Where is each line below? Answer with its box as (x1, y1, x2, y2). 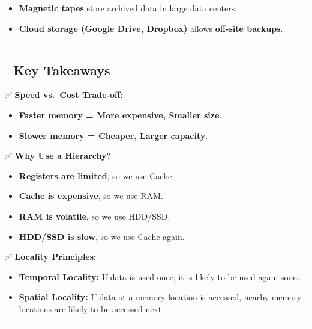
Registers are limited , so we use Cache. (19, 169, 175, 182)
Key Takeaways (13, 60, 110, 79)
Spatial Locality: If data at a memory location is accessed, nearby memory (19, 291, 302, 303)
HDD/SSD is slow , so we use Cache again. (19, 230, 185, 242)
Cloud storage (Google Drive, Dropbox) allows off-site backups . (19, 22, 283, 34)
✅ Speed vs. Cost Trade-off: (5, 88, 123, 101)
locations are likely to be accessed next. (19, 302, 164, 315)
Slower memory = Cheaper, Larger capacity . (19, 129, 208, 141)
